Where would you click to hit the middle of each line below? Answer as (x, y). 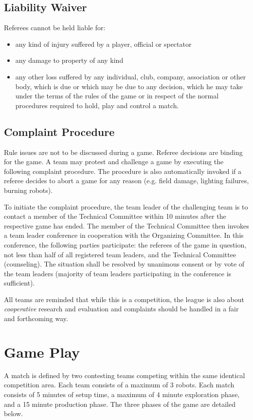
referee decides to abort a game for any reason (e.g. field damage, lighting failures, (126, 181)
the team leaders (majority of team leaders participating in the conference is (118, 273)
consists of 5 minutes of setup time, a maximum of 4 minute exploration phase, (122, 394)
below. (13, 413)
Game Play (42, 352)
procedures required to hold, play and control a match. (97, 105)
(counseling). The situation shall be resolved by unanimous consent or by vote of (124, 264)
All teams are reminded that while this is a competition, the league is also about (124, 299)
